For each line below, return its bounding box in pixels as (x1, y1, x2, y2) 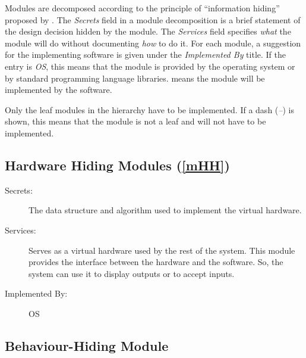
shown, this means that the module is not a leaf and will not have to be (5, 115, 266, 127)
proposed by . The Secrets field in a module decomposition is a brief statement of (5, 13, 301, 26)
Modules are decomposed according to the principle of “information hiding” (5, 2, 280, 14)
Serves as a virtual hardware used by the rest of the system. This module (29, 244, 295, 256)
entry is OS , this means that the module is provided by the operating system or (5, 60, 295, 72)
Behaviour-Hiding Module (5, 336, 169, 354)
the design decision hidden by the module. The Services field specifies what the (5, 25, 291, 38)
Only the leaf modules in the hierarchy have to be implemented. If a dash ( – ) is (5, 103, 294, 116)
